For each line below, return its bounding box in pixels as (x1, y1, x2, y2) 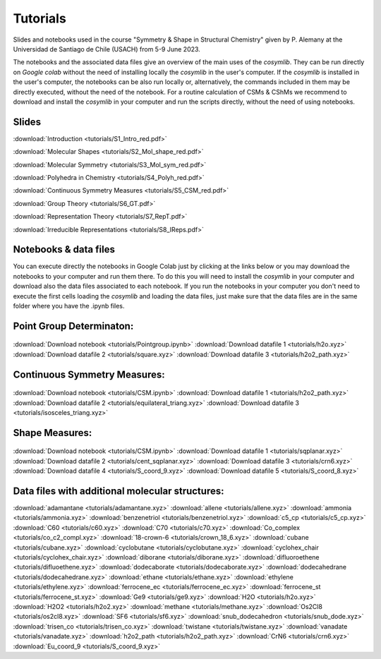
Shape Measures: (13, 427, 92, 439)
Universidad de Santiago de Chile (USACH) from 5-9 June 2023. (13, 44, 200, 53)
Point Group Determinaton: (13, 320, 134, 332)
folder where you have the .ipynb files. (13, 302, 125, 310)
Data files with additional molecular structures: (13, 485, 224, 497)
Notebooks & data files (13, 243, 116, 255)
